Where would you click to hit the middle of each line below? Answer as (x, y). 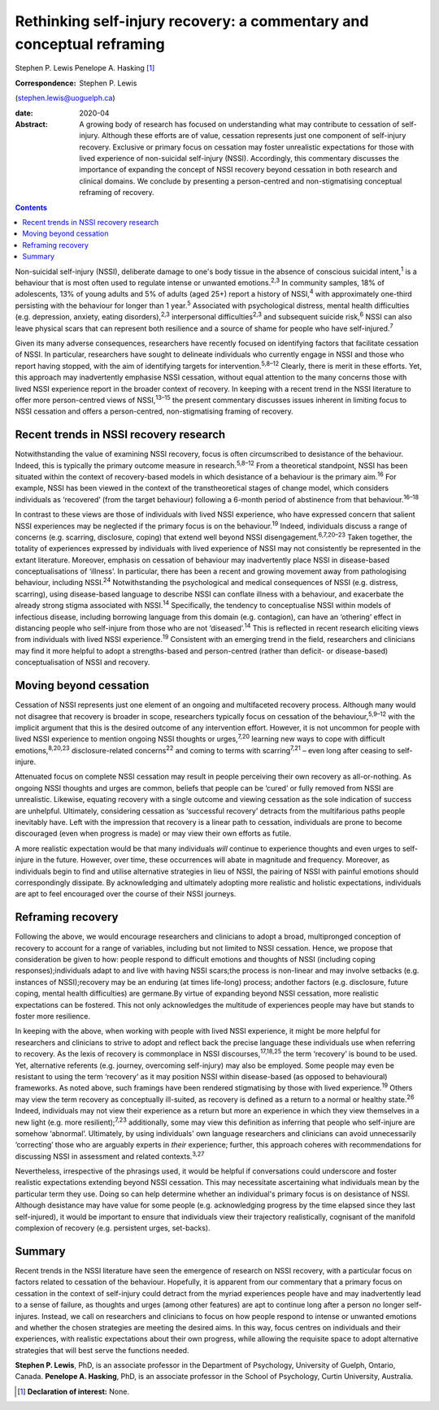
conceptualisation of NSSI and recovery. (83, 662)
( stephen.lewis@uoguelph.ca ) (65, 98)
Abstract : (31, 124)
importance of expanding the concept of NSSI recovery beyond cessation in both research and (238, 170)
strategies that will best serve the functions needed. (102, 1350)
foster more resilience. (53, 1017)
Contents (31, 207)
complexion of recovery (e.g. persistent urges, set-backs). (113, 1228)
